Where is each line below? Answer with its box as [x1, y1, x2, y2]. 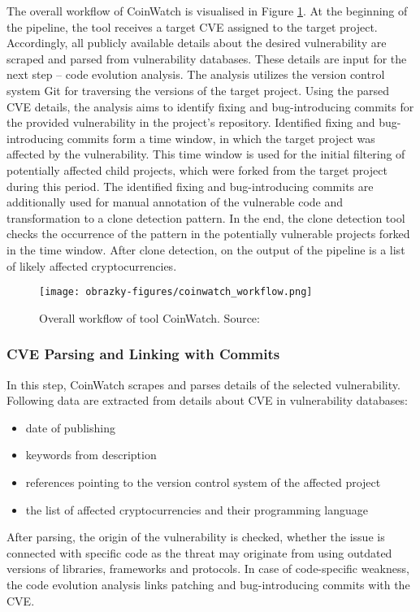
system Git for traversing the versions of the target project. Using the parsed [6, 81, 390, 98]
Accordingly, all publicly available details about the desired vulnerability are [6, 34, 387, 51]
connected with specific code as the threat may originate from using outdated [6, 544, 392, 561]
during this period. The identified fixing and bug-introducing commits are [6, 177, 374, 194]
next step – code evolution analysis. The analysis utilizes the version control [6, 66, 385, 83]
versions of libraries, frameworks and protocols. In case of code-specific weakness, [6, 560, 409, 577]
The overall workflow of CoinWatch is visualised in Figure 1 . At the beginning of [6, 2, 408, 19]
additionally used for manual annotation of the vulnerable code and [6, 193, 344, 211]
